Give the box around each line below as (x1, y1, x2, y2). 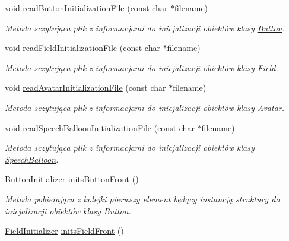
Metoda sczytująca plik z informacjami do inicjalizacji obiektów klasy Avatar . (5, 101, 285, 113)
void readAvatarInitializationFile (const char (5, 81, 166, 94)
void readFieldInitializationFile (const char (5, 42, 160, 54)
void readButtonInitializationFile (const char (5, 2, 168, 14)
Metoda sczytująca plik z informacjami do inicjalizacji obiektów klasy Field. (5, 61, 278, 74)
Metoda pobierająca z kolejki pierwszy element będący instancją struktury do (5, 192, 280, 205)
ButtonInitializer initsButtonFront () (5, 173, 139, 185)
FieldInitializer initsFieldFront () (5, 224, 124, 237)
